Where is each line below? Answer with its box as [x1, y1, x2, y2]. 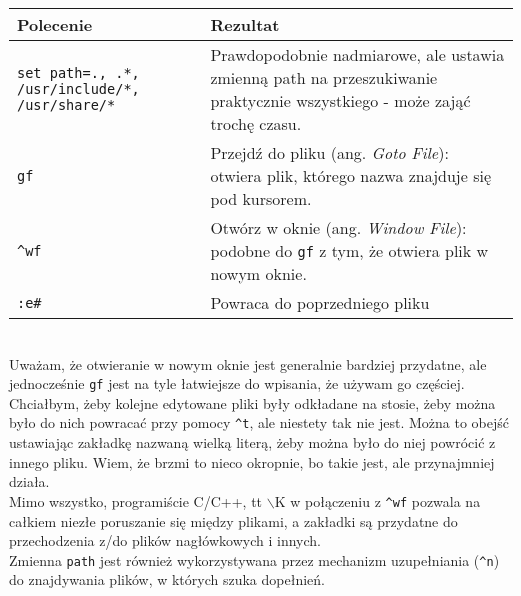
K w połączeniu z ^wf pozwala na [274, 490, 481, 511]
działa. [9, 471, 50, 492]
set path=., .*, [17, 65, 140, 81]
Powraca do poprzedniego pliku [210, 291, 430, 314]
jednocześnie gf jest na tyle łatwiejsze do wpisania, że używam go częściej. [9, 373, 465, 394]
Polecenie [17, 13, 93, 36]
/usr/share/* [17, 97, 116, 113]
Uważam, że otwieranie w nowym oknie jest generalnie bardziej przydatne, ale [9, 353, 487, 374]
